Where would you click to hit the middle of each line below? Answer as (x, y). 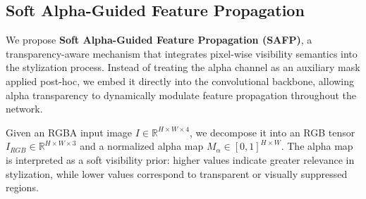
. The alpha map (317, 146)
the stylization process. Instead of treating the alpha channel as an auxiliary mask (183, 67)
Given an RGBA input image (69, 132)
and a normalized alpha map (142, 146)
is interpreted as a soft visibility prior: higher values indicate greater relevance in (180, 159)
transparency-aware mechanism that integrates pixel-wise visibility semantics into (182, 53)
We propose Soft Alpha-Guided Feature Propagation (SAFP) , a (159, 40)
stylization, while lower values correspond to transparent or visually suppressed (177, 173)
